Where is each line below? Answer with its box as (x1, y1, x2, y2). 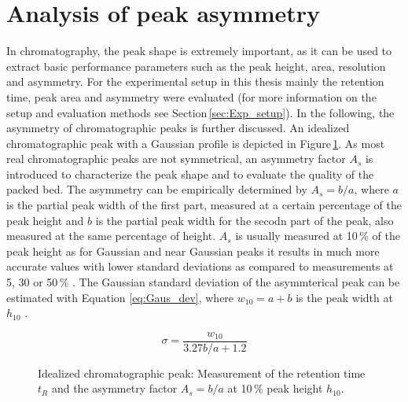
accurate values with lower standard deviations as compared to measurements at (6, 258, 394, 275)
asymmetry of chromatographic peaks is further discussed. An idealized (6, 120, 350, 136)
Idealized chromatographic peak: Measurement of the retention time (38, 364, 366, 381)
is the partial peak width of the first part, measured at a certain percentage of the (6, 197, 402, 213)
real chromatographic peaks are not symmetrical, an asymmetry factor (6, 150, 346, 167)
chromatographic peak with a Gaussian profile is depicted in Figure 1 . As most (6, 135, 385, 151)
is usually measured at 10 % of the (235, 227, 400, 244)
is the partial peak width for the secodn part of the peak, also (95, 212, 394, 228)
